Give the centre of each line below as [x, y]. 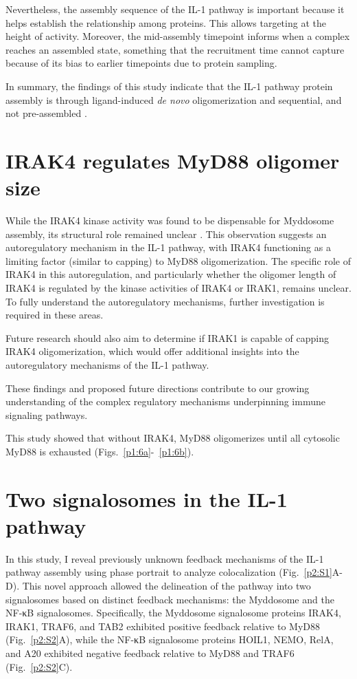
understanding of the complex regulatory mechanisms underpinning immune [165, 401]
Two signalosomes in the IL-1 [147, 498]
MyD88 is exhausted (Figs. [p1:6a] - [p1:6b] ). [100, 451]
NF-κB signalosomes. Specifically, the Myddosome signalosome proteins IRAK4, [173, 613]
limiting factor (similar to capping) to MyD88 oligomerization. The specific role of [178, 260]
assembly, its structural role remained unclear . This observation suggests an [166, 234]
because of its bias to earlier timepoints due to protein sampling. [141, 63]
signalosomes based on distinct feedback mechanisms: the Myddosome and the [170, 599]
